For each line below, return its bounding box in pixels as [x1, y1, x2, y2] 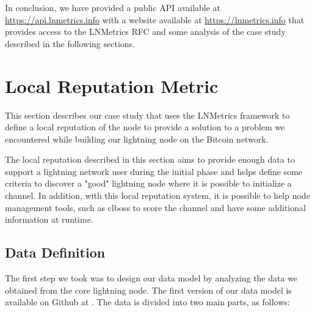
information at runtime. [5, 213, 93, 226]
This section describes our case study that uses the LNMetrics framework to [5, 108, 290, 121]
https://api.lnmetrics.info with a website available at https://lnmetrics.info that [5, 13, 305, 26]
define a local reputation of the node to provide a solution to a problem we [5, 121, 285, 133]
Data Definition [5, 243, 106, 262]
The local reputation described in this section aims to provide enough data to [5, 153, 295, 166]
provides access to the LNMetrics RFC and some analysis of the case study [5, 25, 286, 38]
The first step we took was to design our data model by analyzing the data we [5, 272, 298, 284]
